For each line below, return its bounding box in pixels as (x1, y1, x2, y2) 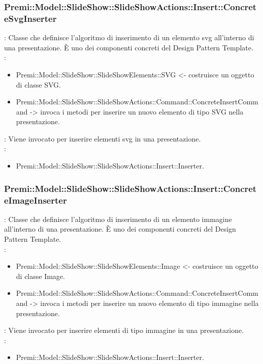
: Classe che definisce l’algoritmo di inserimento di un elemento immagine (4, 213, 232, 224)
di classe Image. (16, 270, 65, 281)
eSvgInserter (4, 12, 57, 24)
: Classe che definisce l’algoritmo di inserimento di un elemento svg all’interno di (4, 32, 254, 43)
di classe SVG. (16, 79, 61, 90)
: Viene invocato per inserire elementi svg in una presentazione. (4, 133, 201, 144)
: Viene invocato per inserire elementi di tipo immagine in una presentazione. (4, 325, 244, 335)
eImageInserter (4, 193, 67, 206)
